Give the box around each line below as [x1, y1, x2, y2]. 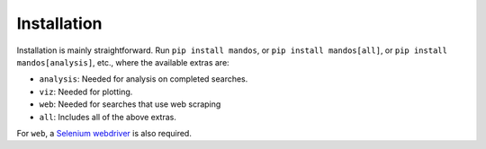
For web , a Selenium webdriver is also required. [16, 127, 193, 138]
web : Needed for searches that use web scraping [39, 99, 221, 110]
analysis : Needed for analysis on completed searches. [39, 74, 248, 84]
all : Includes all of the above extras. [39, 111, 177, 122]
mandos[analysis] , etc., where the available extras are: [16, 57, 229, 67]
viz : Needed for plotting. [39, 86, 133, 97]
